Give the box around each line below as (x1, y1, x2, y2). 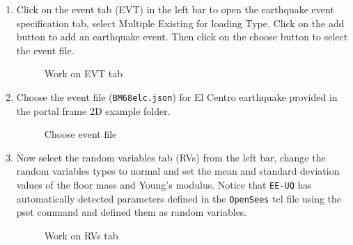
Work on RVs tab (44, 228, 118, 242)
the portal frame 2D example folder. (16, 103, 171, 118)
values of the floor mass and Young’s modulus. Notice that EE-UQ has (16, 177, 312, 191)
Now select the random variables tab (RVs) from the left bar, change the (16, 150, 326, 164)
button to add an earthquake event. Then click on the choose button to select (16, 29, 348, 44)
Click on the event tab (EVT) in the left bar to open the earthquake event (16, 2, 334, 16)
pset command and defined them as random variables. (16, 205, 247, 219)
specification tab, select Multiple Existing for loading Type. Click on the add (16, 15, 345, 30)
